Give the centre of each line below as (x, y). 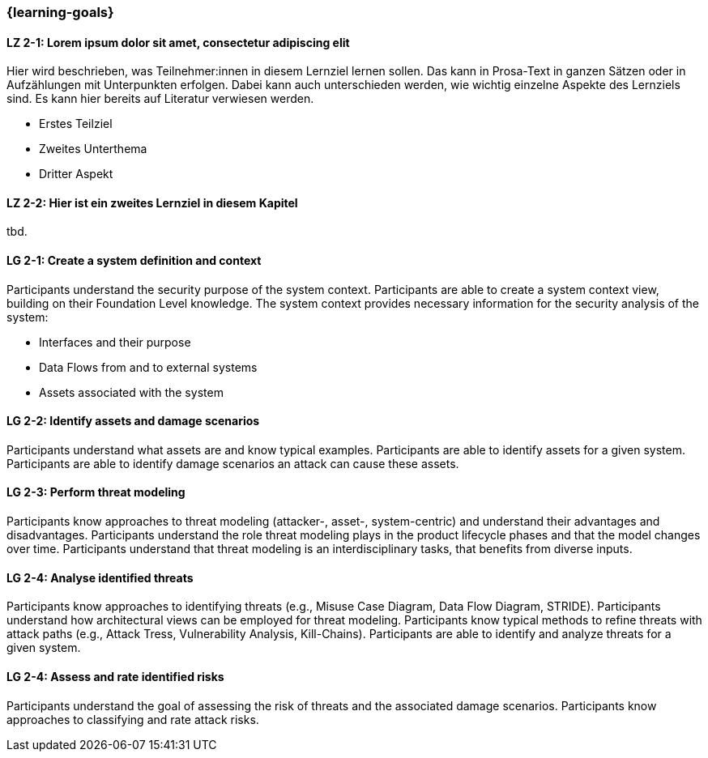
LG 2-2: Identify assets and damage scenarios (133, 421)
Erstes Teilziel (76, 124)
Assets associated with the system (131, 392)
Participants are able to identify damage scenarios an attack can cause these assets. (233, 463)
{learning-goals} (60, 12)
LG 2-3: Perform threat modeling (96, 492)
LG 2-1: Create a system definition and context (134, 261)
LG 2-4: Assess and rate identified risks (115, 676)
